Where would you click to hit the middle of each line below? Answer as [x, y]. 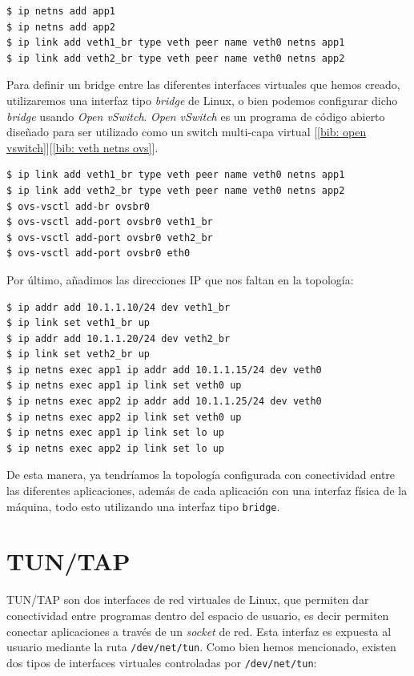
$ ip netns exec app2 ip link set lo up [116, 448]
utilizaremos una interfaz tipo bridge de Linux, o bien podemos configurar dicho [202, 100]
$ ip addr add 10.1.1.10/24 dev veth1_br [119, 307]
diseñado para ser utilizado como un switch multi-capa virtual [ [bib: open [187, 132]
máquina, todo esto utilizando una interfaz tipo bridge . [143, 506]
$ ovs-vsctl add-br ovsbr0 [78, 206]
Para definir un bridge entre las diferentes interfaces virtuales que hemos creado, [203, 84]
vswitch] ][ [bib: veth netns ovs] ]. [82, 147]
